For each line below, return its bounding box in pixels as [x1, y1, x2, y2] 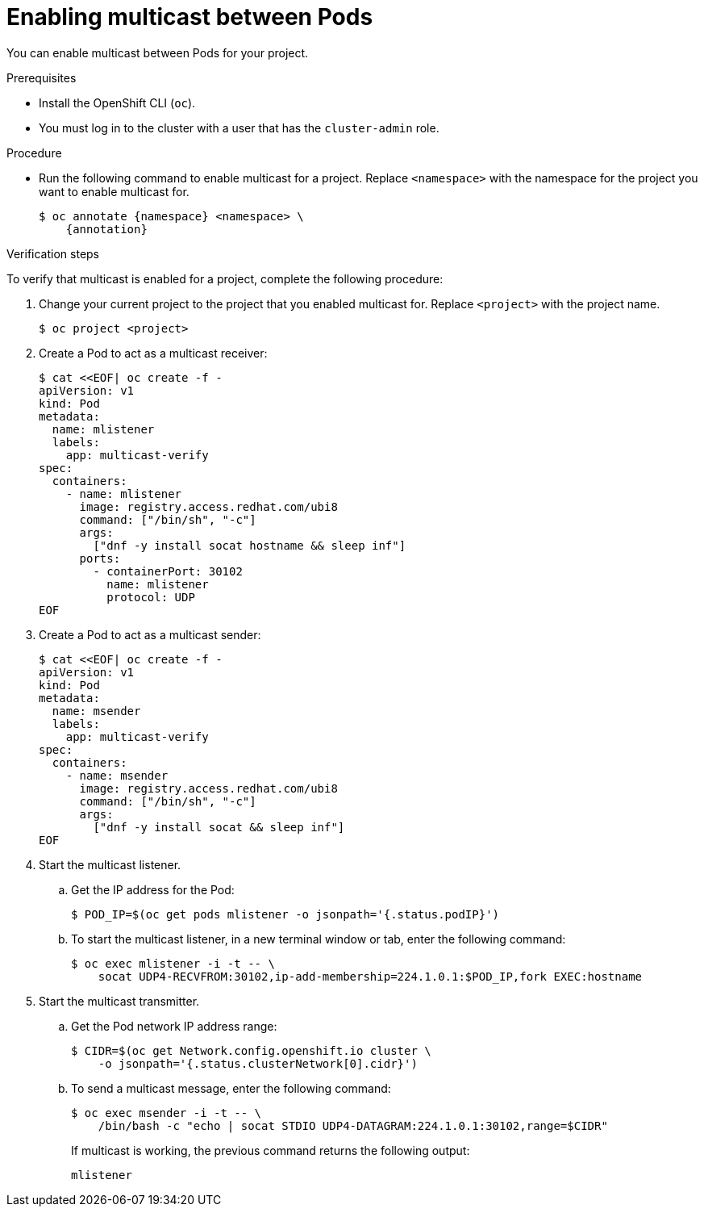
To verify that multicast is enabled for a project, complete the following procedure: [6, 271, 444, 286]
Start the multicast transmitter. [39, 993, 200, 1008]
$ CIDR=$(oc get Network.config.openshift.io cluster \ [71, 1044, 431, 1057]
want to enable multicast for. [39, 184, 190, 199]
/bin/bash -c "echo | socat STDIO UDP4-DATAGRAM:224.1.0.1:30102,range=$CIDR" [98, 1119, 608, 1132]
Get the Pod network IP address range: [71, 1019, 277, 1033]
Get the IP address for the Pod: [71, 882, 235, 897]
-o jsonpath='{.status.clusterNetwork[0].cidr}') [98, 1056, 418, 1070]
